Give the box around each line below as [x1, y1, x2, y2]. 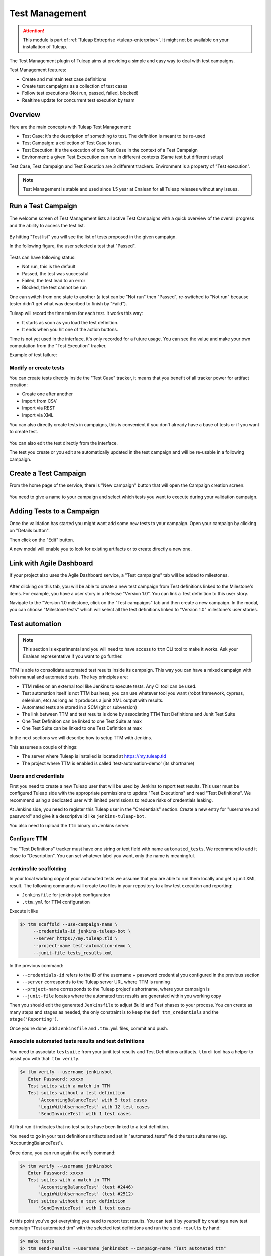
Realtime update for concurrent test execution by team [22, 97, 135, 103]
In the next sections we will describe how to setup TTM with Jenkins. [9, 735, 153, 741]
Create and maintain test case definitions [22, 76, 107, 82]
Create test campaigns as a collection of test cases [22, 83, 128, 89]
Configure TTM [9, 835, 48, 842]
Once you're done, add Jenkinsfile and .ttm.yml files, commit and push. [9, 1025, 168, 1031]
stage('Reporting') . [9, 1016, 59, 1022]
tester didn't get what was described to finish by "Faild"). [9, 301, 127, 307]
